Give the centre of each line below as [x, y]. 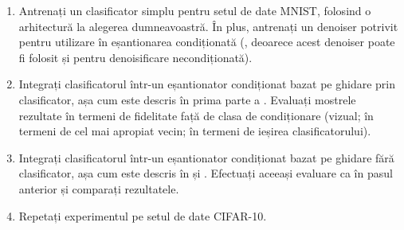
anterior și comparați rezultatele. [99, 188]
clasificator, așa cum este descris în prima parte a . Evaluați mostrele [187, 99]
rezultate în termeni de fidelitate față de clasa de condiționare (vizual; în [196, 115]
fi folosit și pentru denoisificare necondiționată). [135, 57]
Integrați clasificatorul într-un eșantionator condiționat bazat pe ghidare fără [206, 157]
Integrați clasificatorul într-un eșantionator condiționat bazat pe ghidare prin [207, 84]
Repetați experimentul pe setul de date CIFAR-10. [143, 215]
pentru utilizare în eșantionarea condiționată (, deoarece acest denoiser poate [207, 42]
